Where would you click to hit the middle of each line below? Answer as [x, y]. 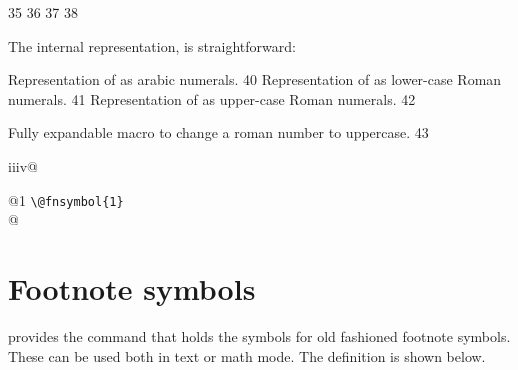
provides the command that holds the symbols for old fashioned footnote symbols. [259, 335]
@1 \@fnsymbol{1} [66, 199]
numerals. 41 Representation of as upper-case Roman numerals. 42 [212, 98]
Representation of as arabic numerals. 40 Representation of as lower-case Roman [255, 79]
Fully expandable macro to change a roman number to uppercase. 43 [218, 132]
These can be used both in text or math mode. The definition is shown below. [247, 355]
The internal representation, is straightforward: [152, 45]
